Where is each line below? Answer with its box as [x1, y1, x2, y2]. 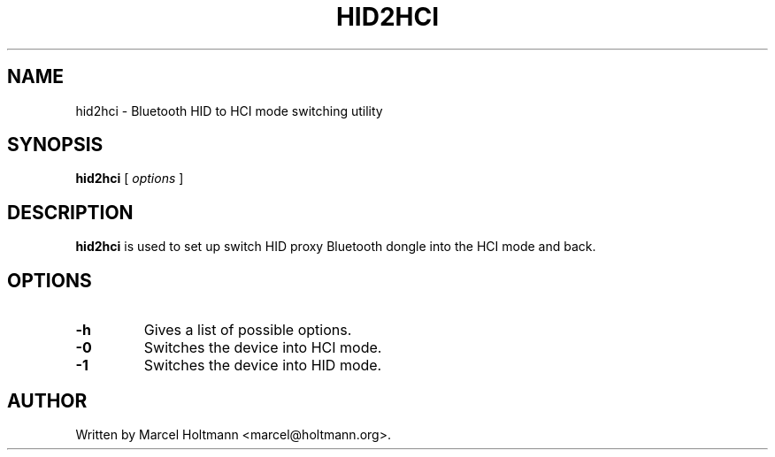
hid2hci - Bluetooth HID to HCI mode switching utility [75, 103, 383, 118]
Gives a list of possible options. [143, 321, 352, 339]
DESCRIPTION [7, 201, 134, 224]
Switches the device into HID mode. [143, 356, 382, 375]
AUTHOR [7, 389, 88, 412]
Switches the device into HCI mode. [143, 339, 382, 357]
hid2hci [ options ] [75, 171, 184, 187]
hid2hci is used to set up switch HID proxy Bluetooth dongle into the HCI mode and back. [75, 239, 596, 255]
